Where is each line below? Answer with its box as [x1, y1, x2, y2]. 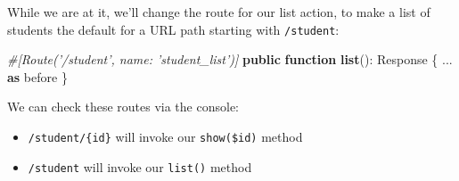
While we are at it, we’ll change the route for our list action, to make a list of [7, 3, 430, 21]
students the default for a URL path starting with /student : [7, 20, 340, 38]
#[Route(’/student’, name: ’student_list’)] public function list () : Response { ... [7, 50, 453, 69]
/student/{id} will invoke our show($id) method [28, 128, 303, 146]
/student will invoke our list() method [28, 157, 252, 176]
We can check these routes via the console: [7, 97, 239, 116]
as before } [7, 67, 68, 86]
